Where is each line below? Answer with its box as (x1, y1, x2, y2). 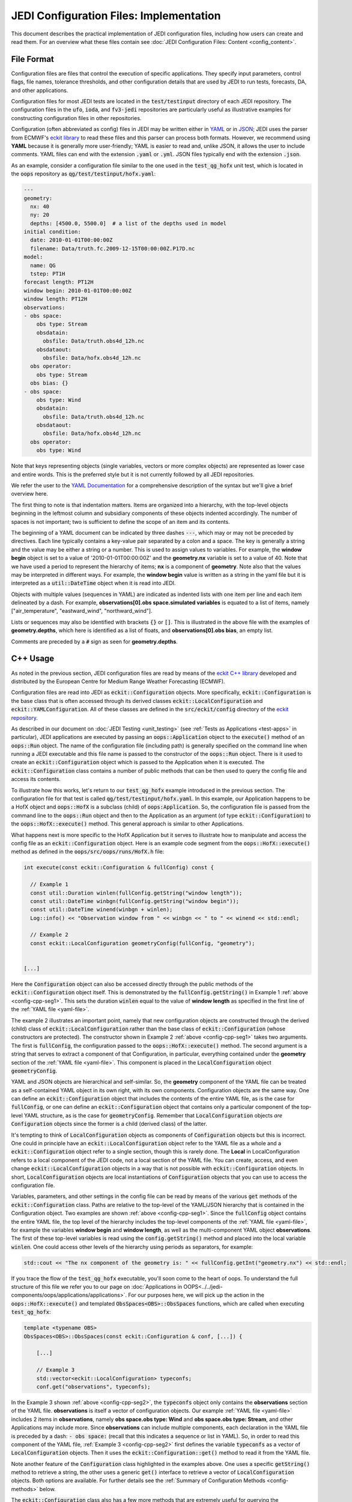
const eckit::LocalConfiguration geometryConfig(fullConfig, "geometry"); (30, 940, 255, 946)
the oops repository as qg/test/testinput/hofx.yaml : (11, 170, 156, 177)
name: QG (30, 262, 56, 269)
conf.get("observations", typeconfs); (36, 1383, 151, 1390)
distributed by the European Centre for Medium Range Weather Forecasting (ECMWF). (11, 678, 225, 685)
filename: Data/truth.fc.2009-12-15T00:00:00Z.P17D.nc (30, 245, 195, 252)
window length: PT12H (23, 296, 88, 303)
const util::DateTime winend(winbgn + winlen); (30, 906, 173, 913)
